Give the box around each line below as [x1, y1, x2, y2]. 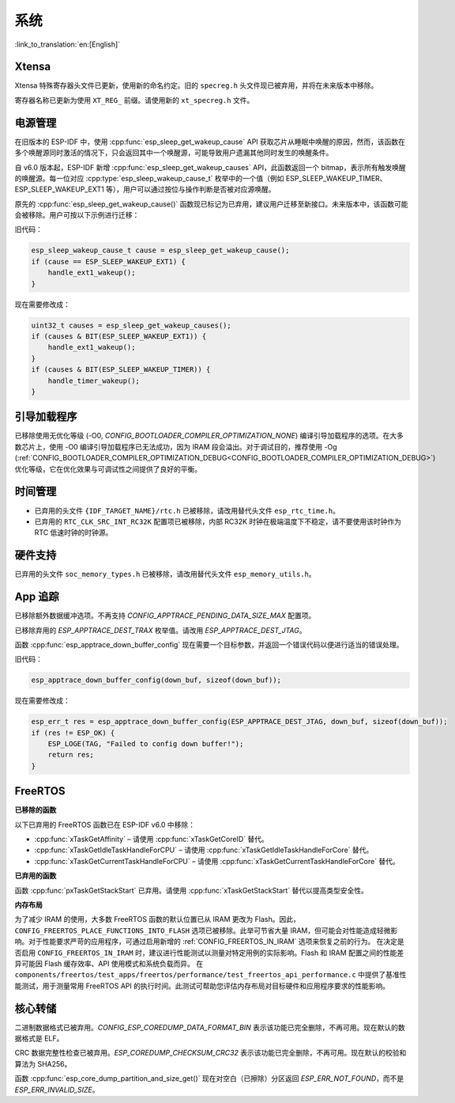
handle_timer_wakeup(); [47, 376, 140, 385]
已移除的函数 [14, 805, 57, 815]
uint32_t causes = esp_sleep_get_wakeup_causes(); [31, 320, 232, 330]
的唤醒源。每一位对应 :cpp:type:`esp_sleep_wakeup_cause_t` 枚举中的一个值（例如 [14, 173, 284, 183]
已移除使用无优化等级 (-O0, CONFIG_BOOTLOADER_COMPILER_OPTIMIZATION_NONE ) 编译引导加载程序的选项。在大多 [14, 431, 404, 441]
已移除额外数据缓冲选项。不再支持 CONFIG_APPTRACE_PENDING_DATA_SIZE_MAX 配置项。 [14, 611, 316, 620]
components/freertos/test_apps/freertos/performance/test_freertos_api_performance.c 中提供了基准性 [14, 970, 407, 980]
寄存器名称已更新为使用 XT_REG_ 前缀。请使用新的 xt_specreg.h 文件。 [14, 95, 254, 104]
